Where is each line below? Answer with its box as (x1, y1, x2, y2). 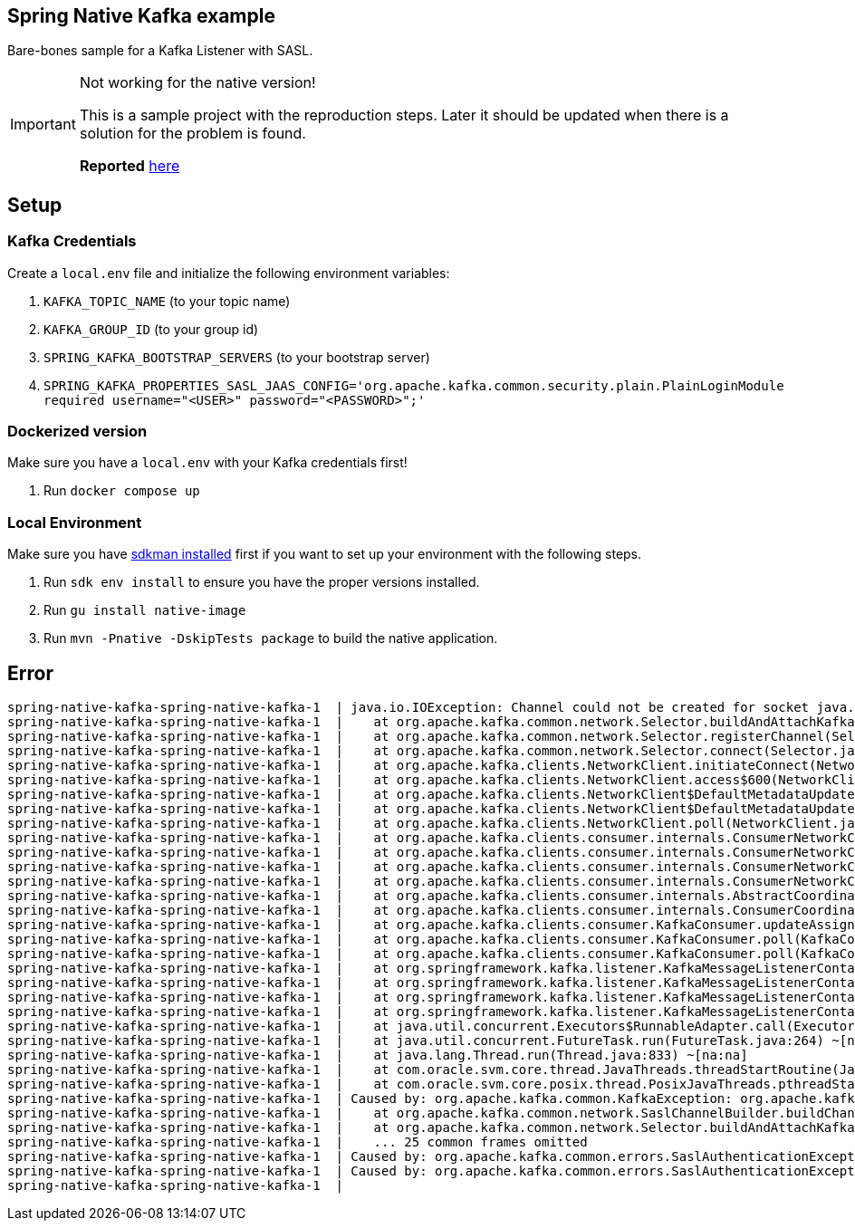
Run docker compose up (43, 483, 200, 499)
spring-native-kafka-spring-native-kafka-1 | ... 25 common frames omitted (7, 1134, 588, 1149)
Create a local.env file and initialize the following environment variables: (7, 264, 450, 281)
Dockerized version (7, 422, 148, 441)
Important (10, 115, 76, 134)
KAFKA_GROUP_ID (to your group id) (43, 321, 259, 337)
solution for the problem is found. (79, 124, 306, 143)
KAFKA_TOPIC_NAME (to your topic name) (43, 293, 291, 309)
